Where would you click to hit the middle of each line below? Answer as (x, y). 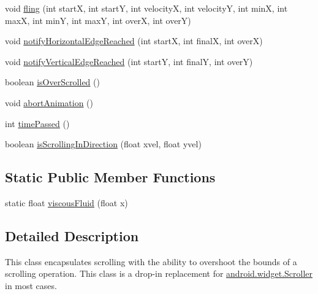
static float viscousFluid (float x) (66, 202)
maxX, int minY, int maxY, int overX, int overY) (98, 20)
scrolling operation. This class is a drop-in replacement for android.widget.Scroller (159, 273)
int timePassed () (37, 123)
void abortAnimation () (49, 102)
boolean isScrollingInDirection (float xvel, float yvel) (103, 144)
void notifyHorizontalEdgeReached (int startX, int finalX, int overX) (134, 41)
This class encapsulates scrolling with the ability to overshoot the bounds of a (151, 261)
